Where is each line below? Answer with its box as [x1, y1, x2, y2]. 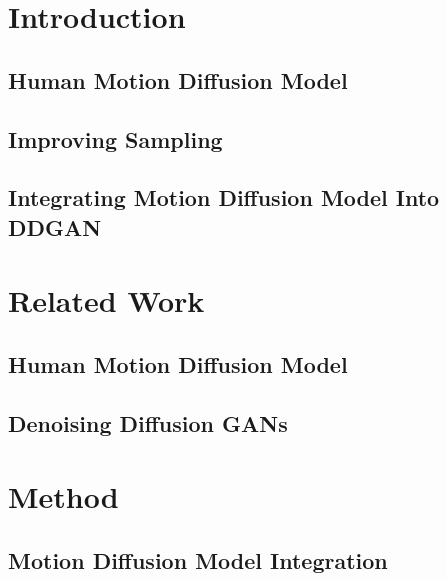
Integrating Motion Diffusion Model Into [8, 182, 440, 213]
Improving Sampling [8, 123, 223, 154]
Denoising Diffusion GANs [8, 407, 288, 438]
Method [8, 476, 119, 517]
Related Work [8, 280, 205, 321]
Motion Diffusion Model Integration [8, 544, 388, 575]
